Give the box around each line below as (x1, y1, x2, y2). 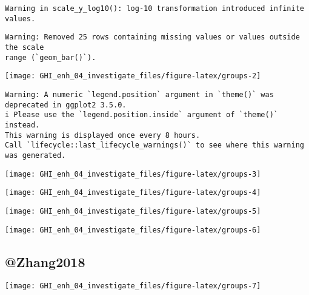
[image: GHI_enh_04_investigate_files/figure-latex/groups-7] (5, 282, 261, 291)
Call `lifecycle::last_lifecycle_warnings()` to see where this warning (5, 141, 304, 150)
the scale (5, 42, 44, 52)
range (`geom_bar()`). (5, 53, 96, 62)
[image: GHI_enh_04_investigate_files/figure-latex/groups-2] (5, 72, 261, 81)
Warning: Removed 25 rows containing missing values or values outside (5, 33, 300, 42)
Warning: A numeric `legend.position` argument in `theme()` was (5, 90, 274, 99)
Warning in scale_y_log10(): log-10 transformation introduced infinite (5, 4, 304, 13)
